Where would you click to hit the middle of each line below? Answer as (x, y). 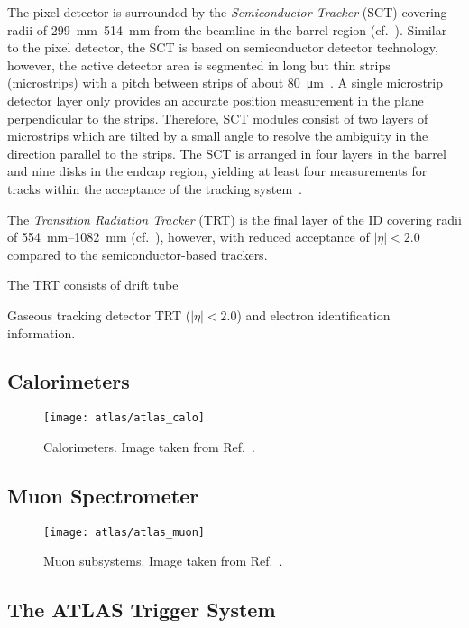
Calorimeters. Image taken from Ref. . (149, 446)
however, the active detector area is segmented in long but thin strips (199, 65)
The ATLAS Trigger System (142, 610)
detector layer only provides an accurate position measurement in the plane (216, 100)
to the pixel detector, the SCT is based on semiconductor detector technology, (223, 47)
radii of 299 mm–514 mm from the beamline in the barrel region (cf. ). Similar (227, 29)
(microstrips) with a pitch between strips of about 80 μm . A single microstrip (225, 83)
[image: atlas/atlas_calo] (124, 418)
